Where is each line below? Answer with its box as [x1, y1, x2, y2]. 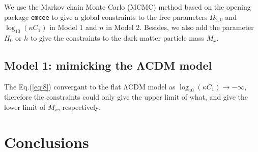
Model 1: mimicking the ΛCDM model [4, 57, 212, 73]
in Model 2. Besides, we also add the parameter [106, 22, 254, 33]
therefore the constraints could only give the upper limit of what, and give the [4, 92, 248, 102]
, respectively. [58, 102, 100, 112]
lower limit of [4, 102, 46, 112]
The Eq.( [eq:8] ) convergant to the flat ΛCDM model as [4, 81, 176, 92]
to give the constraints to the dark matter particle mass [30, 32, 204, 43]
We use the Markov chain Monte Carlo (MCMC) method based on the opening [4, 2, 251, 12]
